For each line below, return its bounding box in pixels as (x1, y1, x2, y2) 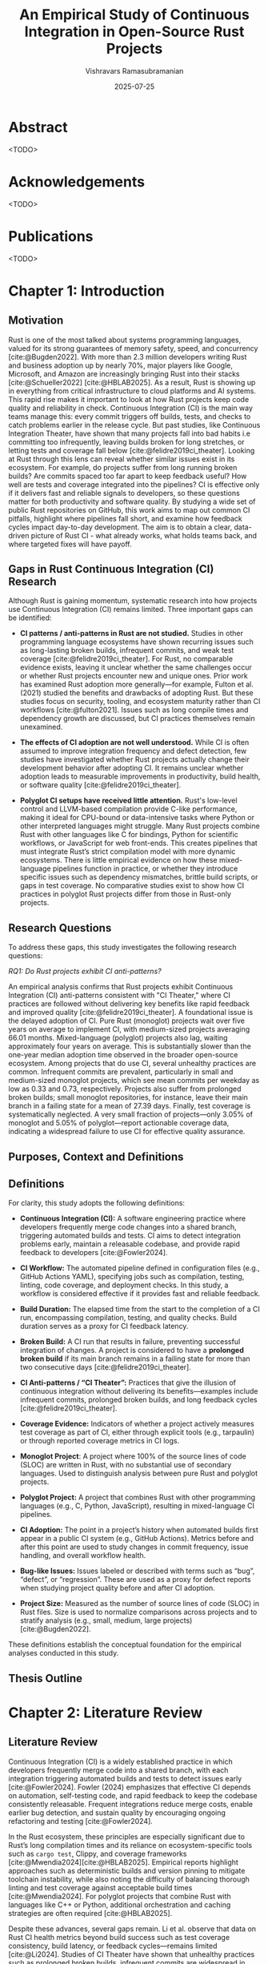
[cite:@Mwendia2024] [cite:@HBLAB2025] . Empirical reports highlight (8, 1857, 238, 1867)
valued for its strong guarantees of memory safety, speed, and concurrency (8, 343, 258, 353)
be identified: (8, 613, 52, 622)
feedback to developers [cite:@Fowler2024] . (19, 1248, 168, 1258)
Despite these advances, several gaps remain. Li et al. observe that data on (8, 1924, 257, 1934)
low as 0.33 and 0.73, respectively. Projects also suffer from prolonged (8, 1084, 242, 1094)
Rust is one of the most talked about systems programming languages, (8, 335, 242, 344)
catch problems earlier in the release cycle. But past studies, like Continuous (8, 420, 261, 429)
